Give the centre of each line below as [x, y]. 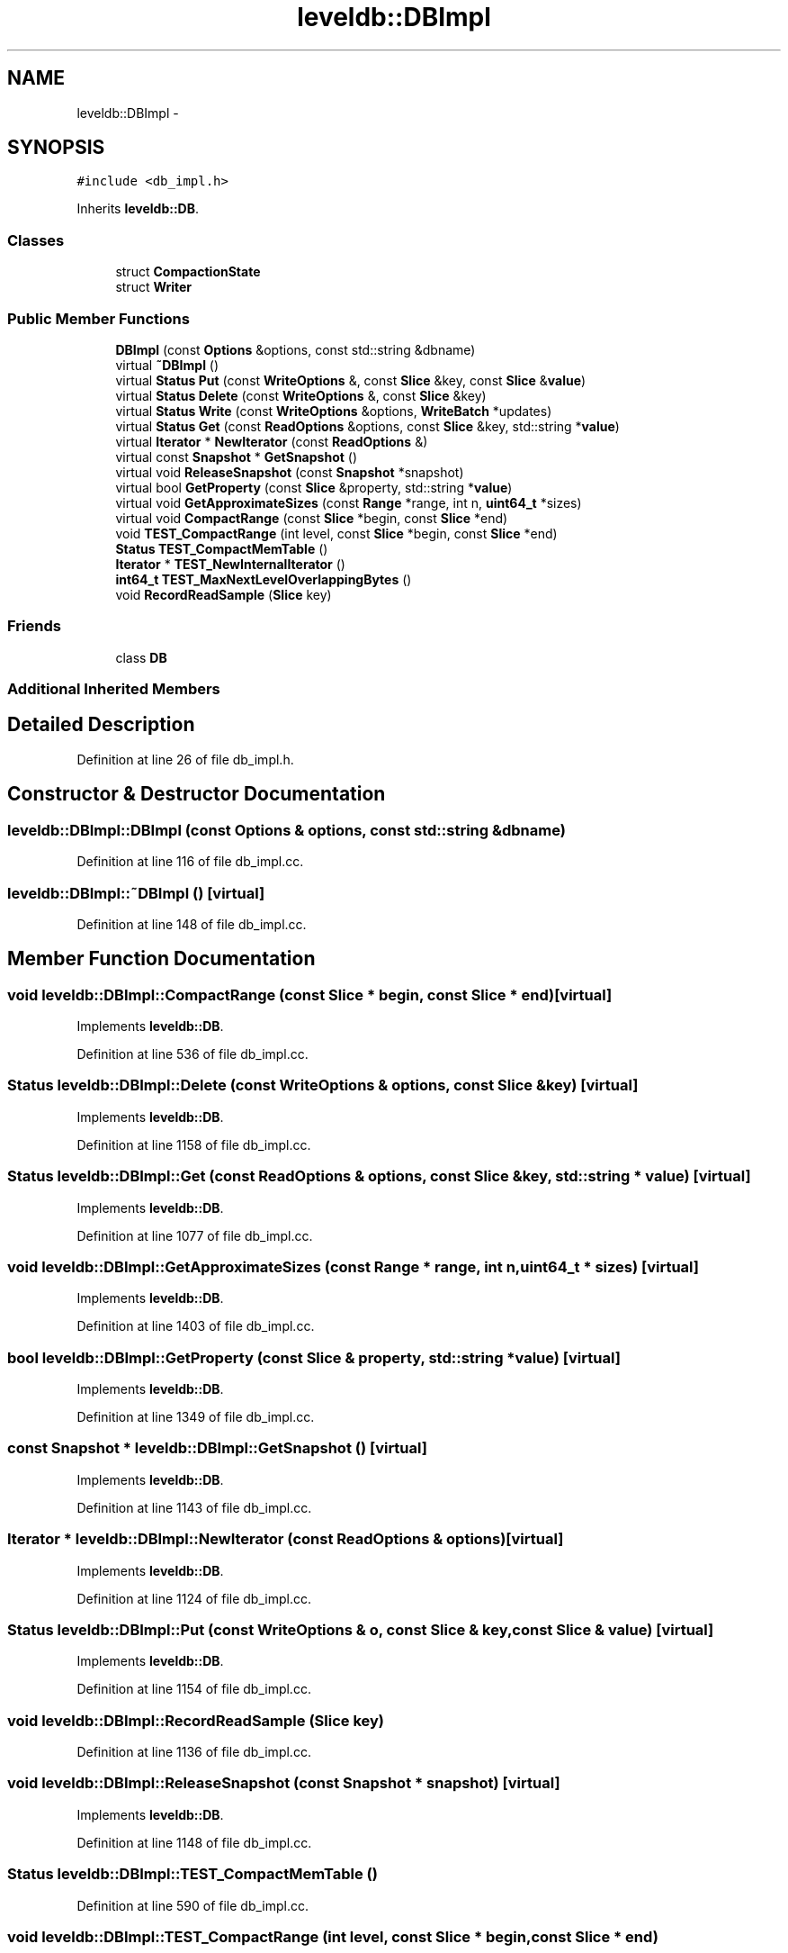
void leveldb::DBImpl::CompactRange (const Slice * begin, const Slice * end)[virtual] [310, 995]
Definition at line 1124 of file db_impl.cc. [194, 1598]
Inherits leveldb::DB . [138, 209]
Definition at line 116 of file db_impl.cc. [190, 862]
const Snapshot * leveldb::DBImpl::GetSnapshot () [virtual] [217, 1448]
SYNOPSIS [56, 148]
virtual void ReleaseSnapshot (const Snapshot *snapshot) [290, 472]
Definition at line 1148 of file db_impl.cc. [194, 1842]
